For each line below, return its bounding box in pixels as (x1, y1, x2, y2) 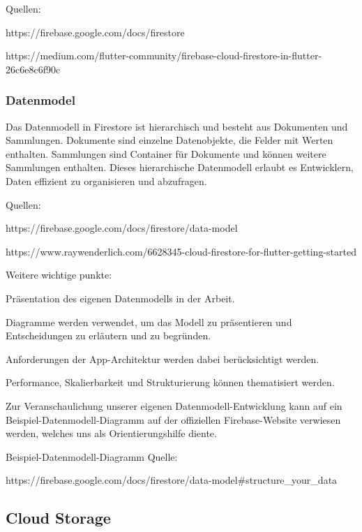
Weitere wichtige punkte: (6, 267, 112, 282)
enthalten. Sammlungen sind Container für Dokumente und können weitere (6, 146, 326, 161)
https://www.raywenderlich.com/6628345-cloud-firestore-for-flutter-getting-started (6, 244, 356, 258)
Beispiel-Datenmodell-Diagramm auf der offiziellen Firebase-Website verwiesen (6, 412, 341, 427)
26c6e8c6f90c (6, 61, 61, 76)
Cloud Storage (6, 507, 111, 529)
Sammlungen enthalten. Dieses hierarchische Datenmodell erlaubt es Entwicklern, (6, 160, 354, 175)
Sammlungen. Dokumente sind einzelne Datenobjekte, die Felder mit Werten (6, 133, 333, 147)
